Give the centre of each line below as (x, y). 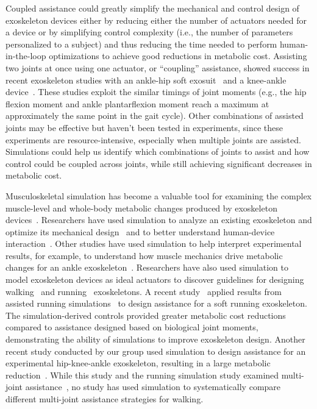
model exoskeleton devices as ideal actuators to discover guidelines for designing (155, 279)
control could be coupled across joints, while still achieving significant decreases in (159, 163)
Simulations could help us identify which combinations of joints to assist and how (158, 151)
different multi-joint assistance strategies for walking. (105, 399)
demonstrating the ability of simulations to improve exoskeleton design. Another (155, 339)
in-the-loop (26, 56)
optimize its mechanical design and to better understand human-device (140, 231)
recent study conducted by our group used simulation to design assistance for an (156, 351)
